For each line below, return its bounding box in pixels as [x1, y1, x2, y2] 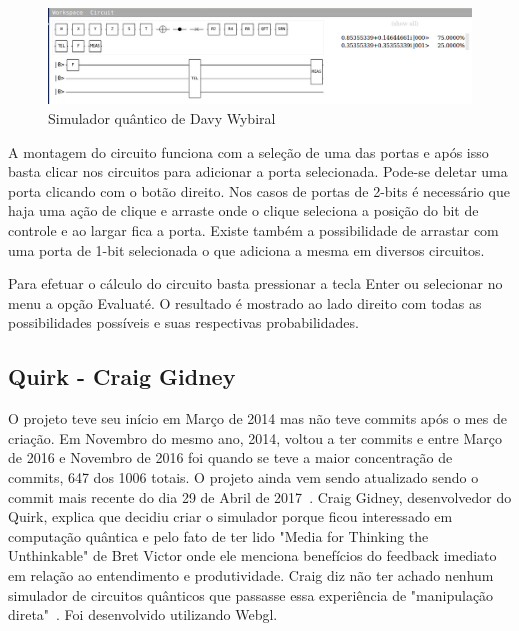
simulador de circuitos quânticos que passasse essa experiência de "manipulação [8, 584, 494, 605]
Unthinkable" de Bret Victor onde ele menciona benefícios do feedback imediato [8, 545, 497, 566]
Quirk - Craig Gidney [8, 361, 236, 392]
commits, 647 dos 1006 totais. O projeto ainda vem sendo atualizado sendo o [8, 466, 479, 487]
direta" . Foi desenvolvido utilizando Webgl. [8, 604, 278, 625]
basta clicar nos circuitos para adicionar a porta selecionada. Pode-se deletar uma [8, 161, 508, 182]
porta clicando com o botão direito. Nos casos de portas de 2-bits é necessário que [8, 180, 510, 201]
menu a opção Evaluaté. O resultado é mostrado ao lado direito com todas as [8, 292, 482, 313]
